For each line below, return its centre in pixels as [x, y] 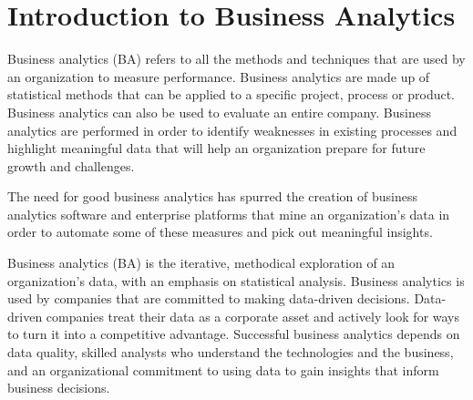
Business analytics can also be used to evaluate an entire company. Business [220, 112]
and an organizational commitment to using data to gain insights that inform [223, 369]
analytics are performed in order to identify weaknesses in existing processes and [232, 130]
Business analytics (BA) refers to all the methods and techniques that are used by [236, 59]
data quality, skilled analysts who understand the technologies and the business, [231, 352]
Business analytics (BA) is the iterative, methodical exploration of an [201, 263]
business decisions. [59, 388]
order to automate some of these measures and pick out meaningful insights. [220, 232]
